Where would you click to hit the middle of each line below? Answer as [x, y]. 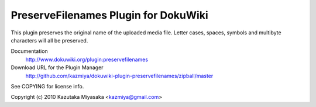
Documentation [29, 51]
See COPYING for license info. [47, 86]
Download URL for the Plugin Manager [57, 67]
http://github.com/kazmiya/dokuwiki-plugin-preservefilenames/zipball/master [119, 76]
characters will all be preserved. [49, 40]
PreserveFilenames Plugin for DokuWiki [110, 15]
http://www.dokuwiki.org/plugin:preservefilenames [87, 59]
